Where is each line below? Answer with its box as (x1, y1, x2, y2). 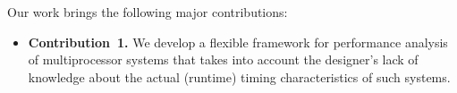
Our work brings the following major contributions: (7, 3, 288, 21)
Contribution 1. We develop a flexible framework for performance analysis (28, 32, 448, 51)
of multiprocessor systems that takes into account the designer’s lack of (28, 50, 419, 69)
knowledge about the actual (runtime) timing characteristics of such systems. (28, 67, 451, 86)
